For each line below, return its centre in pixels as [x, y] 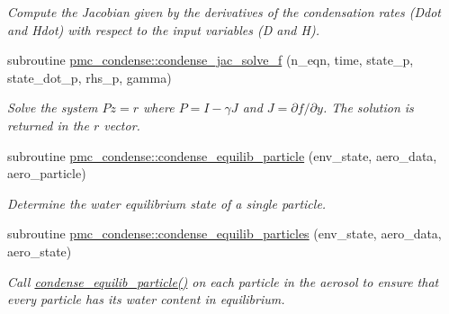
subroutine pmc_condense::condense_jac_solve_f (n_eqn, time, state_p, [211, 60]
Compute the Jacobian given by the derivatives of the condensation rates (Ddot [224, 12]
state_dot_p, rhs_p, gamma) [90, 77]
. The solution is [368, 108]
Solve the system [53, 108]
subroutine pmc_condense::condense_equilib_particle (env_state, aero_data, [222, 155]
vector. [122, 125]
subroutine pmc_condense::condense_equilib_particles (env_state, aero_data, [224, 233]
